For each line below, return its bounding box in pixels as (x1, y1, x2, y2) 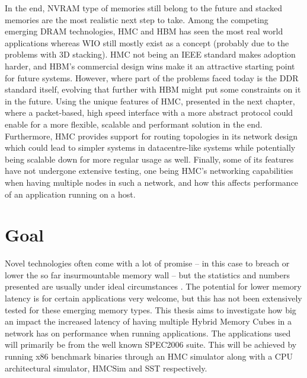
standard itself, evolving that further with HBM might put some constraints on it (5, 83, 301, 96)
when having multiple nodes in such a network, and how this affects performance (5, 176, 299, 188)
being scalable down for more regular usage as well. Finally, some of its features (5, 153, 294, 165)
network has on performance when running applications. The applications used (5, 326, 291, 339)
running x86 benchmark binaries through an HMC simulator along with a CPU (5, 350, 293, 362)
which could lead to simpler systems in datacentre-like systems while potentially (5, 141, 296, 154)
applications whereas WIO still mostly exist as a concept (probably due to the (5, 36, 289, 49)
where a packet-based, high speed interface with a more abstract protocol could (5, 106, 293, 119)
